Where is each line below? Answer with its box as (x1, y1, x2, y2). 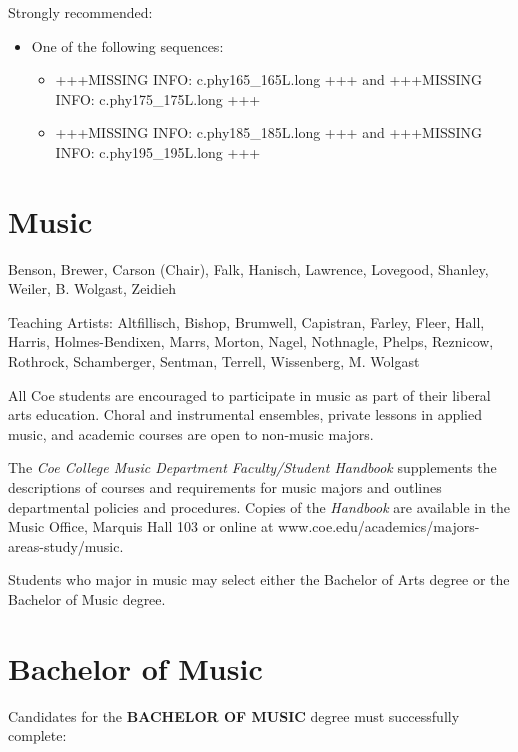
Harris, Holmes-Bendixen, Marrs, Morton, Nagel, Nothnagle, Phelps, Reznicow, (8, 331, 494, 352)
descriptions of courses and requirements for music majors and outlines (8, 477, 442, 498)
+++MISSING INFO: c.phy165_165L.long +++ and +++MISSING (55, 69, 483, 90)
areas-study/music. (8, 535, 124, 556)
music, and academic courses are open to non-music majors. (8, 423, 374, 444)
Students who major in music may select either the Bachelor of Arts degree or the (8, 569, 510, 590)
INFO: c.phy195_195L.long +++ (55, 141, 261, 162)
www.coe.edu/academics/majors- (278, 516, 480, 537)
